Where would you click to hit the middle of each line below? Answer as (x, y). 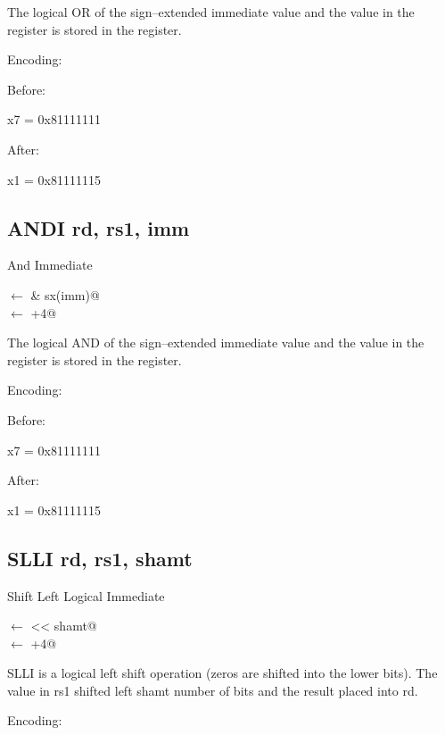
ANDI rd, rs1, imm (99, 227)
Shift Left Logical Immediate (86, 595)
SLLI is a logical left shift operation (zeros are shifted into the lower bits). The (222, 673)
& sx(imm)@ (65, 294)
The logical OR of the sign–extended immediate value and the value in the (211, 12)
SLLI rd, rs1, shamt (100, 558)
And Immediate (50, 265)
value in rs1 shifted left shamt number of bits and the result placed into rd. (213, 690)
